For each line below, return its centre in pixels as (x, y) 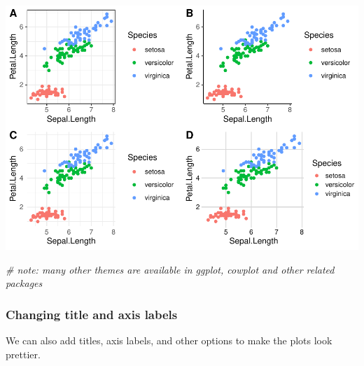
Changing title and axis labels (92, 314)
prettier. (23, 354)
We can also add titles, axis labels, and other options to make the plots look (169, 340)
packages (24, 283)
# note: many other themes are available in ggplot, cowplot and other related (170, 269)
